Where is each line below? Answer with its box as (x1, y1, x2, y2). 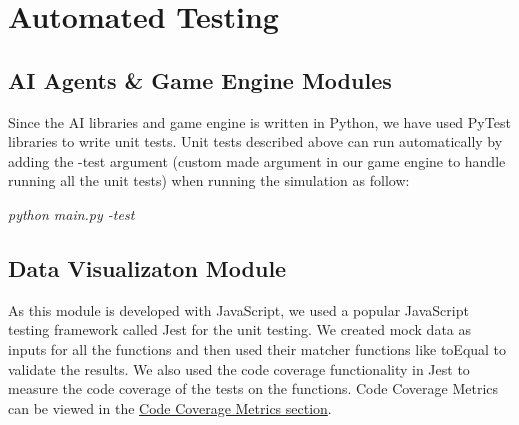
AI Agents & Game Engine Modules (8, 64, 392, 95)
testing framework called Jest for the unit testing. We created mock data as (8, 319, 472, 340)
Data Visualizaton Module (8, 252, 287, 283)
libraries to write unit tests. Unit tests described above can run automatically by (8, 131, 503, 152)
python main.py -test (8, 203, 135, 224)
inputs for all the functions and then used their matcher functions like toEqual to (8, 338, 507, 359)
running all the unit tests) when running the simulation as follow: (8, 170, 410, 191)
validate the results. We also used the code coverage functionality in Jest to (8, 358, 470, 379)
